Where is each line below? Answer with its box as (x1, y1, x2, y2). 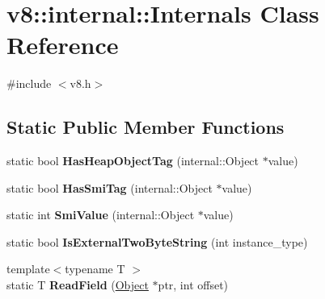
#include (6, 75, 52, 92)
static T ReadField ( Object (6, 276, 149, 293)
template (6, 260, 50, 277)
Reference (6, 28, 119, 61)
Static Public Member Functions (6, 114, 285, 139)
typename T (65, 260, 125, 277)
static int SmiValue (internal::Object (6, 206, 195, 223)
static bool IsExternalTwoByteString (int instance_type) (6, 233, 308, 250)
